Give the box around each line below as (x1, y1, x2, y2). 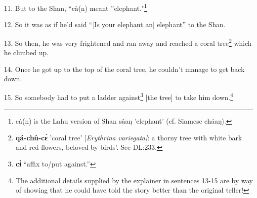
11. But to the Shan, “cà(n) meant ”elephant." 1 (4, 1, 147, 13)
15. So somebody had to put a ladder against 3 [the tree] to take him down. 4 (4, 90, 233, 102)
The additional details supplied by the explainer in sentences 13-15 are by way (15, 175, 253, 185)
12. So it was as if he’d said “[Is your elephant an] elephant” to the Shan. (4, 19, 225, 30)
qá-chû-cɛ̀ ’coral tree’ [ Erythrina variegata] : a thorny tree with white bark (15, 132, 242, 142)
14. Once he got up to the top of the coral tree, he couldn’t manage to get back (4, 64, 245, 74)
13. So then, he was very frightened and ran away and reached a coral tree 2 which (4, 36, 252, 48)
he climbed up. (4, 47, 49, 58)
